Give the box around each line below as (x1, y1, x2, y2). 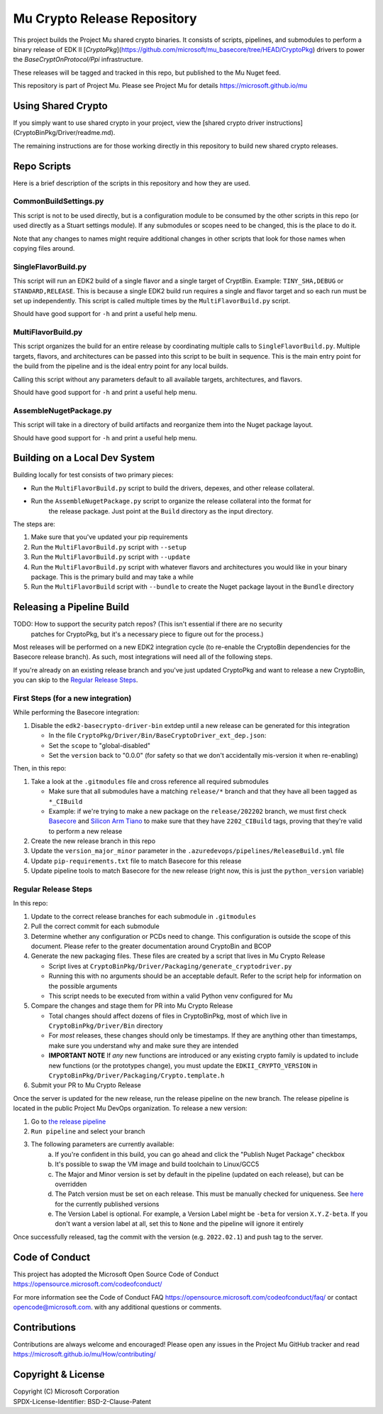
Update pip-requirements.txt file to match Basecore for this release (30, 856, 242, 865)
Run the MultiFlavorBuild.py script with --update (30, 553, 191, 561)
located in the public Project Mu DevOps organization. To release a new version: (13, 1104, 248, 1113)
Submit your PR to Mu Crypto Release (30, 1081, 142, 1089)
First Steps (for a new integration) (13, 693, 132, 703)
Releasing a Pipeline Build (13, 601, 130, 614)
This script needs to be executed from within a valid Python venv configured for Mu (48, 991, 294, 1000)
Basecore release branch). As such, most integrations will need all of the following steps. (13, 653, 273, 661)
